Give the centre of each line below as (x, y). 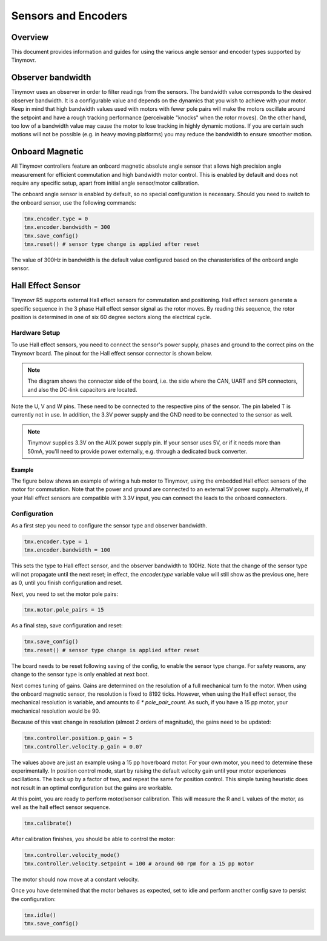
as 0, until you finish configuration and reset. (67, 583)
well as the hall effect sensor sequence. (61, 807)
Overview (30, 37)
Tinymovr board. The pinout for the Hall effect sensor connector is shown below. (112, 353)
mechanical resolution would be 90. (56, 711)
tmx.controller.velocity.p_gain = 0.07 (83, 747)
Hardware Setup (36, 332)
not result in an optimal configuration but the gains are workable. (92, 788)
